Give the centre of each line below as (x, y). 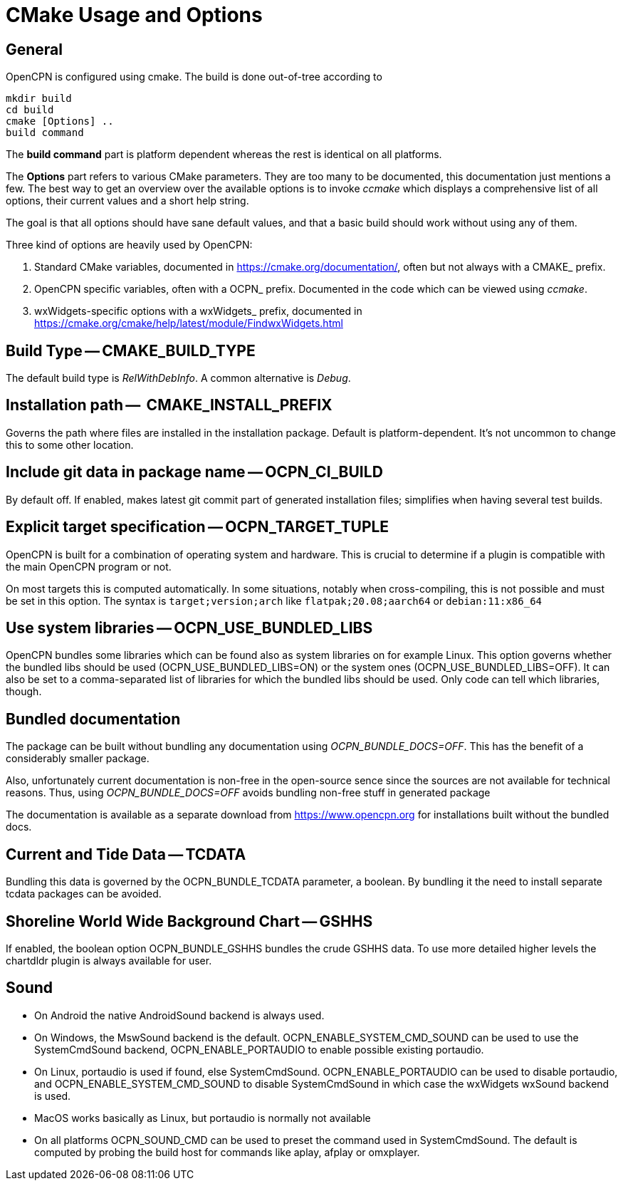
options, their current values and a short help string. (127, 201)
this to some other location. (70, 444)
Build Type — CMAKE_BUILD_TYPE (131, 350)
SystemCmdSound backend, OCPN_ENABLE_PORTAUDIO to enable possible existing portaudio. (259, 1049)
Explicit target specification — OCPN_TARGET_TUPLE (198, 527)
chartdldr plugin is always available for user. (109, 960)
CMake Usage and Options (134, 15)
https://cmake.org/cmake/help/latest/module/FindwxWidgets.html (189, 323)
